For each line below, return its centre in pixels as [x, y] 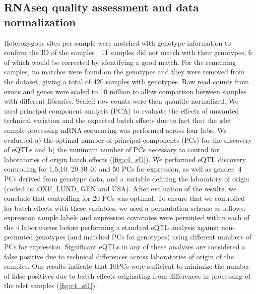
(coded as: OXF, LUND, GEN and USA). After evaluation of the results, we [120, 188]
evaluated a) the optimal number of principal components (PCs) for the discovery [128, 140]
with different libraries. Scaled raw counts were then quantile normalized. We [121, 101]
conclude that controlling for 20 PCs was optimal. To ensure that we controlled [125, 198]
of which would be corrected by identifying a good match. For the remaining [120, 62]
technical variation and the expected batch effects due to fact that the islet [118, 120]
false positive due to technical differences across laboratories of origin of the [119, 256]
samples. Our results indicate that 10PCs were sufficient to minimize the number [127, 266]
